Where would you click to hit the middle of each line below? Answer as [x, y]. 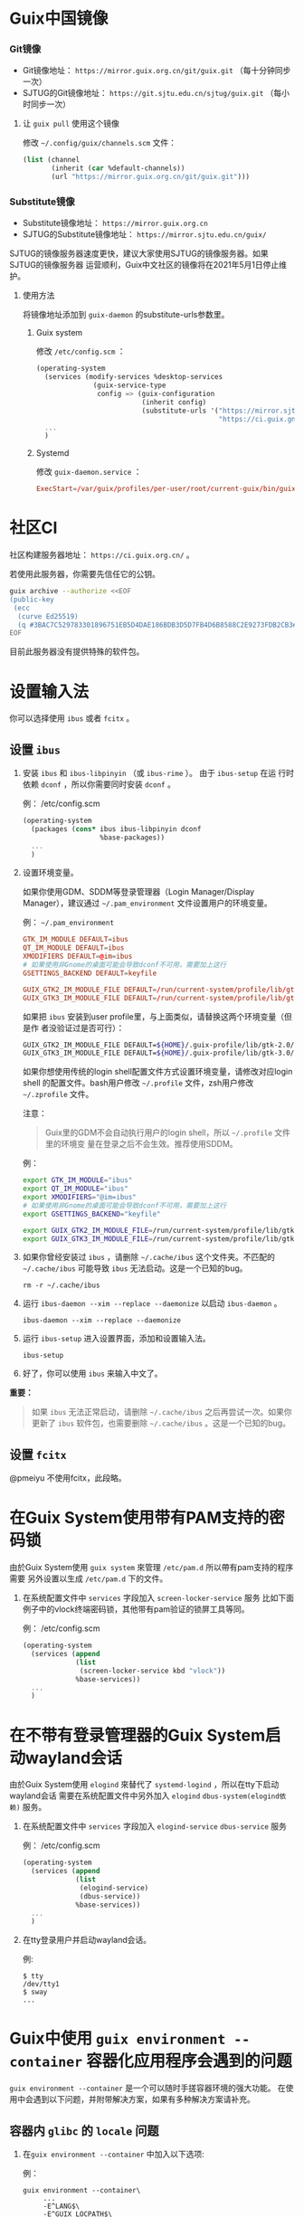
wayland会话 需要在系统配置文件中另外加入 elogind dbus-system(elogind [145, 1795]
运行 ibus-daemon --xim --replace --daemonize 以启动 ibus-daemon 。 [152, 1303]
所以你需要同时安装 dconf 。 [123, 784]
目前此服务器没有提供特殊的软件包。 [77, 651]
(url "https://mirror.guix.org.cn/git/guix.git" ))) [151, 177]
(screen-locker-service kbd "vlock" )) [153, 1671]
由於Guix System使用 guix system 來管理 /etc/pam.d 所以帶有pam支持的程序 [152, 1568]
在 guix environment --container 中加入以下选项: [114, 2155]
